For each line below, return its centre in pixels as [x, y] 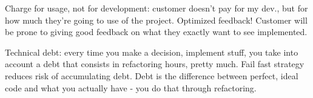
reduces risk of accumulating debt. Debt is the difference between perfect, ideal [152, 75]
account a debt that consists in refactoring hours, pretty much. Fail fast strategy [155, 64]
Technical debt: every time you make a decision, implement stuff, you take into [152, 52]
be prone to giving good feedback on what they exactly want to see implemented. [156, 32]
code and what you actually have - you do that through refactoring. [131, 87]
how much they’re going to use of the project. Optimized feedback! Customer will [156, 20]
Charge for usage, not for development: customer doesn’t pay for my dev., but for [156, 8]
